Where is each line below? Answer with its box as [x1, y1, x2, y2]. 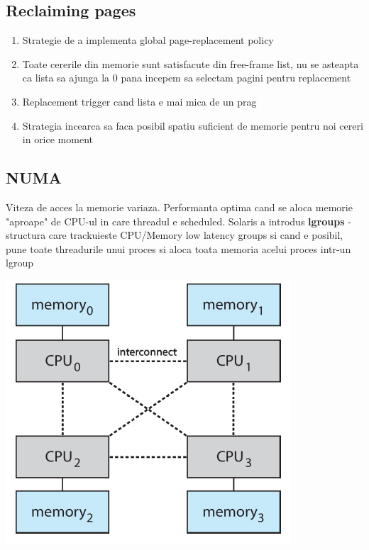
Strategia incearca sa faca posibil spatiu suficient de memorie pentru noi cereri [22, 118, 363, 133]
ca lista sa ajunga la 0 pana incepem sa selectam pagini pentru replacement [22, 70, 351, 85]
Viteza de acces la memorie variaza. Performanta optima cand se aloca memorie [6, 199, 353, 214]
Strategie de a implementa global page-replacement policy [22, 33, 274, 47]
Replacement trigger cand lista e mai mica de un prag [22, 94, 257, 108]
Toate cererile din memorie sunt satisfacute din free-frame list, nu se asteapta [22, 56, 359, 71]
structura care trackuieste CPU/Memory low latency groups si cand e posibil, [6, 228, 343, 242]
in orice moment [22, 132, 93, 147]
